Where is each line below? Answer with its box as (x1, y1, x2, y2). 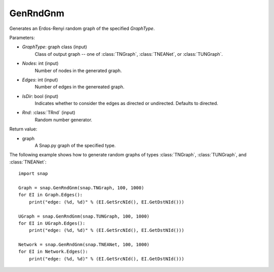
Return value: (9, 126, 38, 132)
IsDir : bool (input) (22, 93, 58, 99)
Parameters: (9, 35, 35, 41)
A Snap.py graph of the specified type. (35, 143, 116, 149)
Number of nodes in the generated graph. (35, 67, 122, 74)
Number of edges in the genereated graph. (35, 84, 125, 90)
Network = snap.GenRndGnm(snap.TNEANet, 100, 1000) (18, 242, 150, 248)
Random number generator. (35, 117, 92, 123)
